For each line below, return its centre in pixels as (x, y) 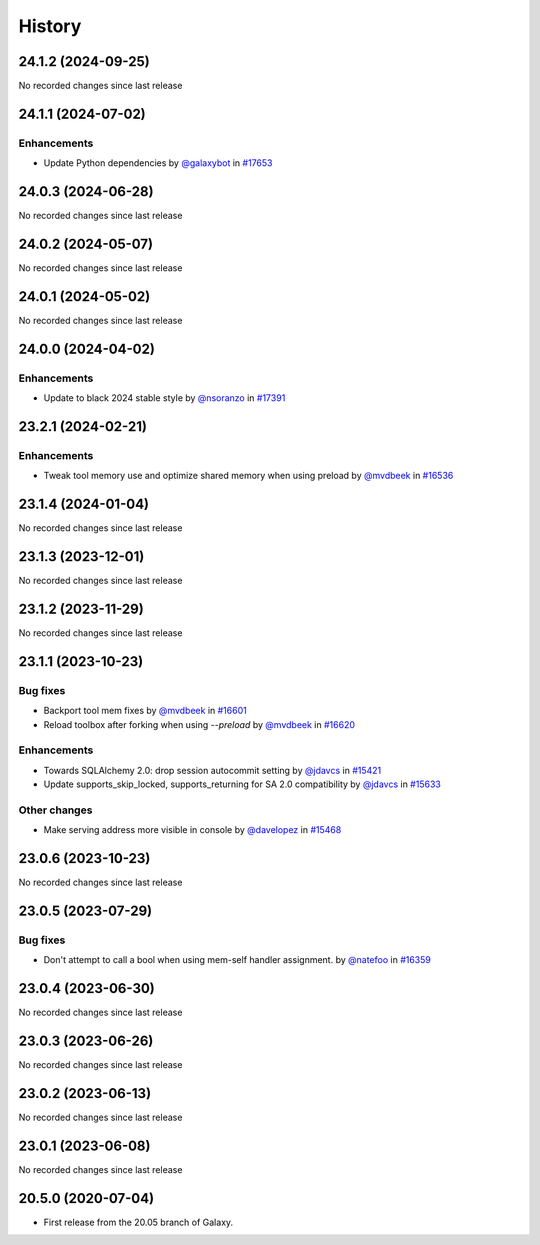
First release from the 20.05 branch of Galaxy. (138, 1222)
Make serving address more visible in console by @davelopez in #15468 (192, 830)
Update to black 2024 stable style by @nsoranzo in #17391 (164, 398)
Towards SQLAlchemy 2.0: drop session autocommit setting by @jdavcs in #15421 (212, 770)
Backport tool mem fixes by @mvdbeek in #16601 (145, 711)
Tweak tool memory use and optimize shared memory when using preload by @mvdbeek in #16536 (248, 476)
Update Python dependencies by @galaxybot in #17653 (158, 163)
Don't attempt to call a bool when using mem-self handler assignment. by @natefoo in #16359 (237, 960)
